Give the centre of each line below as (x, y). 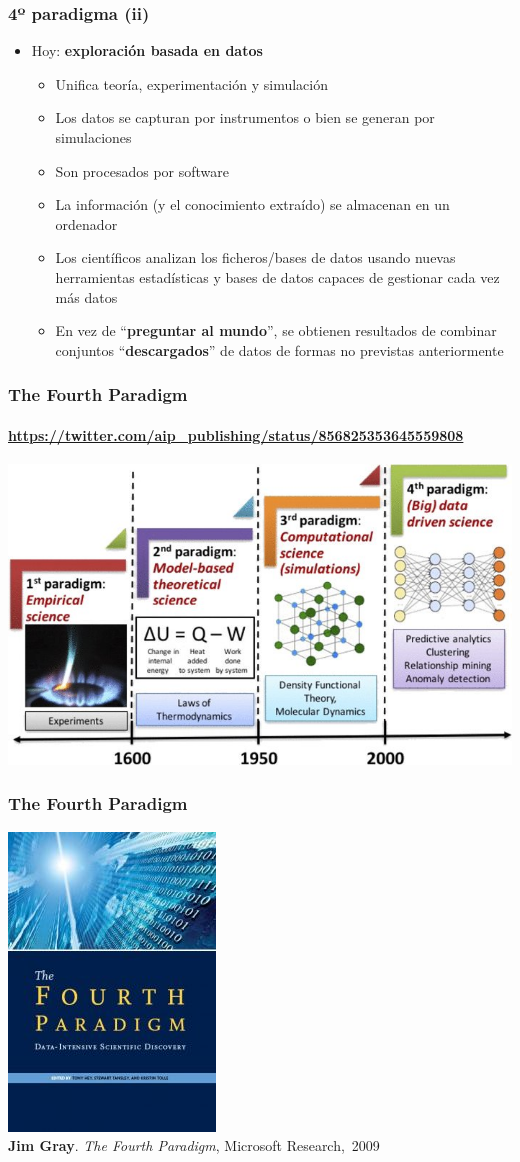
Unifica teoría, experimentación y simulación (191, 83)
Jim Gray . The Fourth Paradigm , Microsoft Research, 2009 (194, 1145)
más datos (86, 296)
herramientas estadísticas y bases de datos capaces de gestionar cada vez (277, 276)
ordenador (86, 223)
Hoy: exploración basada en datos (147, 50)
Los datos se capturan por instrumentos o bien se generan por (245, 117)
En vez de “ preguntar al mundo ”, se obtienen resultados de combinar (276, 330)
